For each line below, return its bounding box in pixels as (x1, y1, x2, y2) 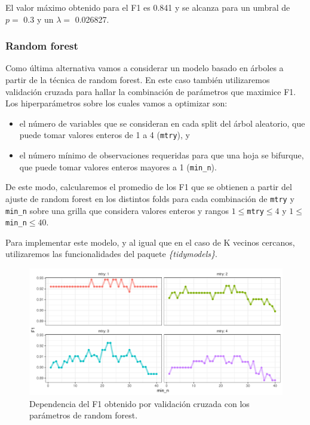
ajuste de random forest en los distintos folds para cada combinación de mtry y (5, 192, 294, 204)
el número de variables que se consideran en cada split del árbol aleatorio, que (19, 117, 305, 129)
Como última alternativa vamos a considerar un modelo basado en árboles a (5, 62, 284, 74)
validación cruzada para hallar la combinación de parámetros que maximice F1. (5, 85, 296, 97)
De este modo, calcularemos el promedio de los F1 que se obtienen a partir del (5, 181, 292, 193)
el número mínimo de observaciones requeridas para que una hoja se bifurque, (19, 149, 304, 161)
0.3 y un (23, 13, 54, 25)
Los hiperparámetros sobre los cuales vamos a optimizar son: (5, 97, 228, 109)
